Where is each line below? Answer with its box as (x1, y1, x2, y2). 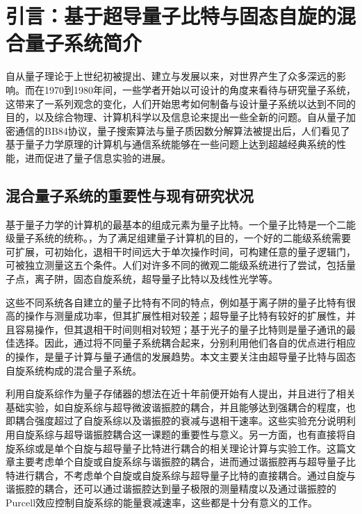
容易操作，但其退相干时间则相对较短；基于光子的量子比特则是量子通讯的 (15, 322, 346, 336)
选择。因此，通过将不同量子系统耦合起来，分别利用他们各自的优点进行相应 (15, 335, 356, 350)
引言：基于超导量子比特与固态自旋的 (6, 1, 337, 30)
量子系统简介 (25, 28, 142, 57)
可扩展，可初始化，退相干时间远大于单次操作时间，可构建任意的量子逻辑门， (6, 244, 356, 258)
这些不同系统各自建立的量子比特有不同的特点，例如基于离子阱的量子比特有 (6, 295, 346, 309)
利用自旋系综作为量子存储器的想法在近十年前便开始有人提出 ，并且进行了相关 (6, 386, 356, 401)
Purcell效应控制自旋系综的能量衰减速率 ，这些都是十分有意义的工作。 (6, 495, 318, 509)
